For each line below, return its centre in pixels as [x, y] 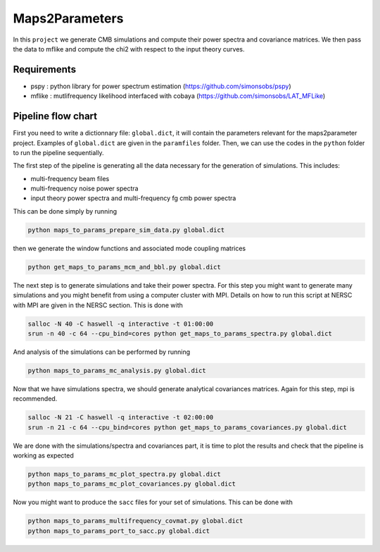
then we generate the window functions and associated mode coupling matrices [129, 248]
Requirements [45, 69]
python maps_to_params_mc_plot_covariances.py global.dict [132, 484]
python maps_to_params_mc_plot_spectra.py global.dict [124, 474]
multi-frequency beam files [70, 178]
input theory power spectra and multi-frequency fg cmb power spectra [133, 198]
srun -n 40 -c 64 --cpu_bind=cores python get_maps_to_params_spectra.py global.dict [180, 333]
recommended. [35, 399]
